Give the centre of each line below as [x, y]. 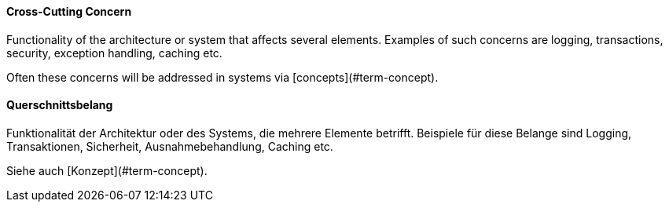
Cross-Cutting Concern [69, 11]
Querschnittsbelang [60, 105]
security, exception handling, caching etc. [114, 53]
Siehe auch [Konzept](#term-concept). [107, 170]
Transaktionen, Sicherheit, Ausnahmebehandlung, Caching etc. [170, 146]
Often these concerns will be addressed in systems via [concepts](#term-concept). [222, 77]
